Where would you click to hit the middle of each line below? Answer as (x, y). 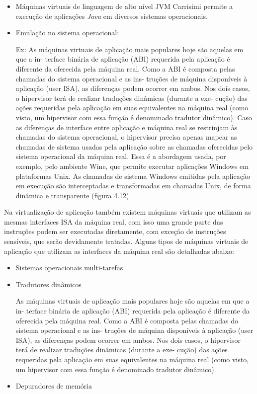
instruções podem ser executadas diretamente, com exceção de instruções (115, 231)
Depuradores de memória (54, 386)
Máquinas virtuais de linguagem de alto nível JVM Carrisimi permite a (124, 6)
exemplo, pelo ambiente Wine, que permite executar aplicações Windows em (132, 166)
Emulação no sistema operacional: (67, 33)
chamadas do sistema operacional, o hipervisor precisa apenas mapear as (126, 137)
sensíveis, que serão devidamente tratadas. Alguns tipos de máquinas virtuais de (126, 241)
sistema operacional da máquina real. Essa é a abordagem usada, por (121, 156)
